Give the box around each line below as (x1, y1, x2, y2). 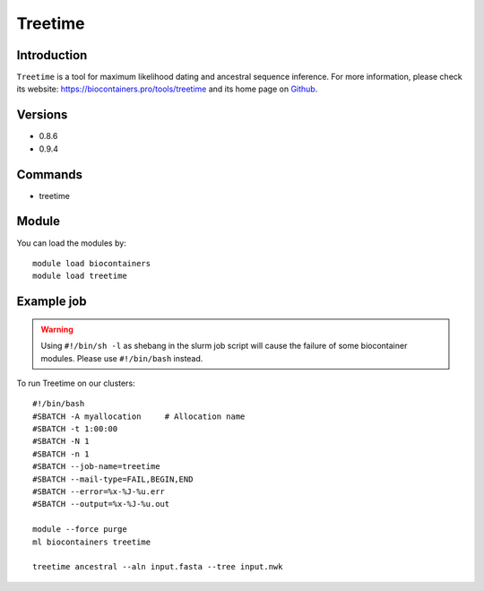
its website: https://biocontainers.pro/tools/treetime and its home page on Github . (16, 83, 318, 94)
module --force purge (32, 525, 127, 535)
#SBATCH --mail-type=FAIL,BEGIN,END (32, 474, 194, 484)
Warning (40, 324, 73, 335)
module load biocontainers (32, 258, 151, 268)
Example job (16, 294, 87, 309)
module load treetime (32, 271, 127, 282)
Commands (16, 167, 83, 182)
